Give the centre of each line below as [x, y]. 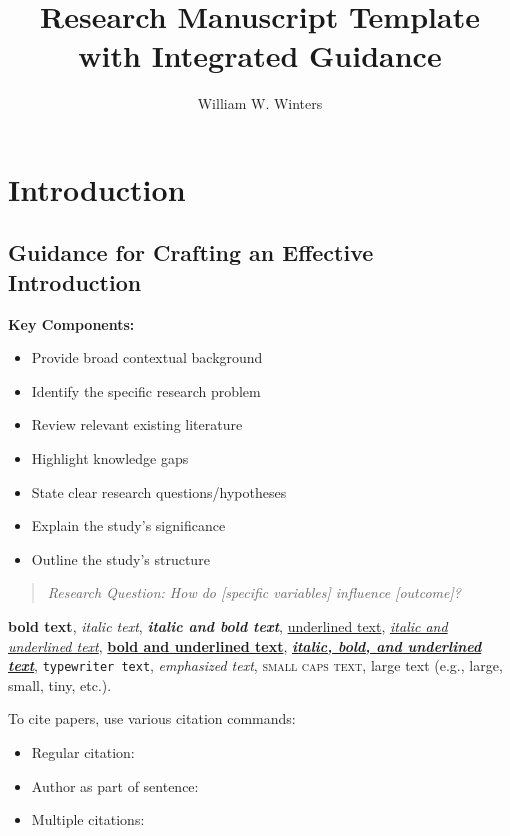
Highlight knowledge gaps [110, 458]
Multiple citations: [88, 819]
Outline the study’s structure [120, 558]
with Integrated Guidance [260, 55]
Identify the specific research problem [146, 390]
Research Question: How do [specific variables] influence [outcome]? [254, 592]
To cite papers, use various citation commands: [152, 718]
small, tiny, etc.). [60, 684]
